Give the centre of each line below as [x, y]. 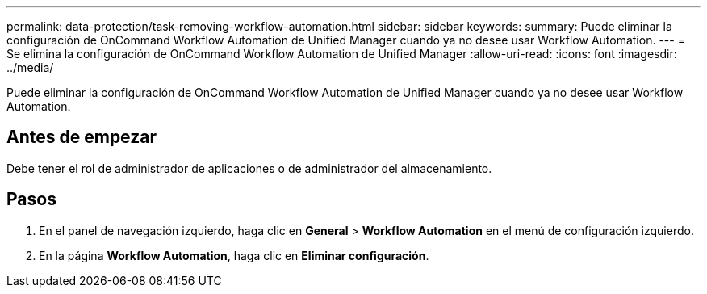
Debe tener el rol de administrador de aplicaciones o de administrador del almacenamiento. [249, 168]
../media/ [30, 67]
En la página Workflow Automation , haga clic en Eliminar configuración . [234, 255]
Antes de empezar [82, 137]
